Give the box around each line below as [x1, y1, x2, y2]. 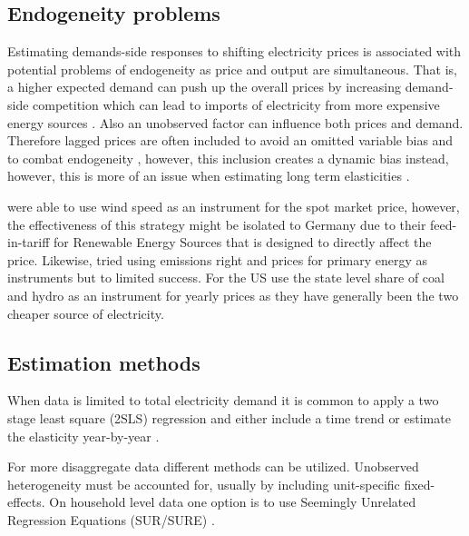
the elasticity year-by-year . [7, 426, 160, 445]
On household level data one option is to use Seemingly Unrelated [49, 492, 416, 511]
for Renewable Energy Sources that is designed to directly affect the [53, 233, 432, 252]
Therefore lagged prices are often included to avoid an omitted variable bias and [7, 131, 454, 150]
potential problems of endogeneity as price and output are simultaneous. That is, [7, 59, 457, 78]
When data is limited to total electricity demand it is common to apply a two [7, 391, 439, 410]
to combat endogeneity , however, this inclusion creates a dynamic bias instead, [7, 148, 449, 167]
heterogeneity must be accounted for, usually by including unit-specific [7, 474, 400, 493]
